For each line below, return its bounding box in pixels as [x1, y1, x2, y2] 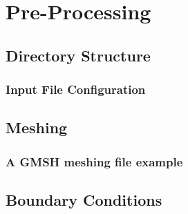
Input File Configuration [6, 81, 146, 98]
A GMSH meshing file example [6, 153, 183, 170]
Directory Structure [6, 44, 151, 66]
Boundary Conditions [6, 189, 162, 211]
